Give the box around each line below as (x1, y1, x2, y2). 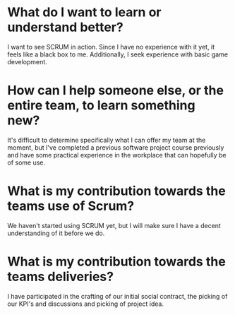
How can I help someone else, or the (7, 83, 224, 99)
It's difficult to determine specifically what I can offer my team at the (7, 136, 206, 144)
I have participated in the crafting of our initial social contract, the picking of (7, 292, 228, 300)
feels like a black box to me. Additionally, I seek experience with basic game (7, 50, 228, 59)
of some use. (7, 158, 46, 167)
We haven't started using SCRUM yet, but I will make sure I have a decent (7, 221, 221, 230)
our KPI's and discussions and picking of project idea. (7, 299, 164, 308)
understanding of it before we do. (7, 229, 105, 237)
